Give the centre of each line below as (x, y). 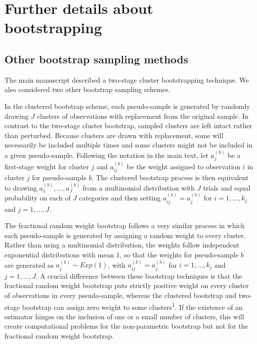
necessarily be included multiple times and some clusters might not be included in (128, 145)
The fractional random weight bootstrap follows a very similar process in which (125, 225)
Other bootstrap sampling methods (96, 59)
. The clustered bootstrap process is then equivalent (170, 177)
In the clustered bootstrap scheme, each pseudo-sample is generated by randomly (127, 106)
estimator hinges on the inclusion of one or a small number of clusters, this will (124, 316)
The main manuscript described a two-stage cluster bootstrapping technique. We (127, 79)
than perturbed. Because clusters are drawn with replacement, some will (114, 135)
